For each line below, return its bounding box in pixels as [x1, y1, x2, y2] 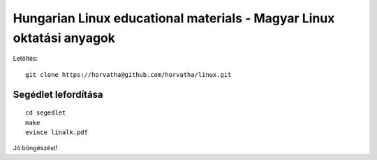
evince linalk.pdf [25, 128, 89, 136]
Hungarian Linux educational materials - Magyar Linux [13, 10, 335, 26]
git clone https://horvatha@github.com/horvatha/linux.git [25, 71, 232, 78]
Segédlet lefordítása [13, 88, 104, 101]
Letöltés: [13, 54, 38, 63]
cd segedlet [25, 109, 66, 117]
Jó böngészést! [13, 144, 58, 152]
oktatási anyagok [13, 30, 115, 45]
